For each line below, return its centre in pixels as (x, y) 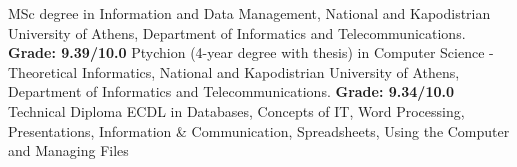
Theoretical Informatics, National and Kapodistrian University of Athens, (234, 71)
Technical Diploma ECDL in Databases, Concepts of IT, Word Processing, (236, 110)
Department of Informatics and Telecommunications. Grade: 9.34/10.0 (231, 91)
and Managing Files (68, 150)
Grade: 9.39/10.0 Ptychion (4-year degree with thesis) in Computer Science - (251, 52)
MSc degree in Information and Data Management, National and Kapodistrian (249, 13)
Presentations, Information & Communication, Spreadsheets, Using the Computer (259, 130)
